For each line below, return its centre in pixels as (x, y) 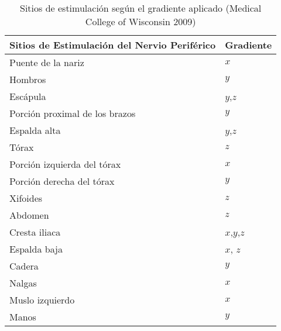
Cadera (24, 266)
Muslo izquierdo (42, 300)
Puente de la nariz (47, 62)
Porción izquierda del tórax (65, 164)
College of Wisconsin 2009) (140, 21)
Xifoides (26, 198)
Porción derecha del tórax (62, 181)
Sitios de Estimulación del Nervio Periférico (113, 45)
